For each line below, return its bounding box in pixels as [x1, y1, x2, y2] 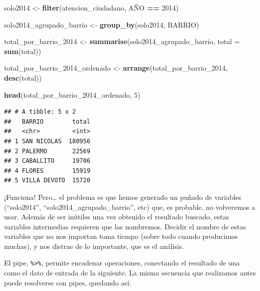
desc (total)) [4, 72, 42, 83]
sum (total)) [4, 46, 41, 56]
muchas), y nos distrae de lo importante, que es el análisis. [4, 240, 184, 251]
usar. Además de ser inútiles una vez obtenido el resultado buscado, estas [4, 211, 229, 222]
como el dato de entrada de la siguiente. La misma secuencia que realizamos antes [4, 267, 256, 278]
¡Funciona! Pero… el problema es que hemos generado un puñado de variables [4, 191, 241, 202]
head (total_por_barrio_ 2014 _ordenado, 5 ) [4, 89, 141, 100]
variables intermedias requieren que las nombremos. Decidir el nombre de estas [4, 221, 246, 231]
